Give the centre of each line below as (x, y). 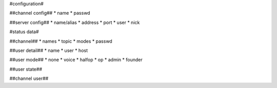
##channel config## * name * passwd (50, 13)
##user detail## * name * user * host (49, 50)
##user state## (26, 69)
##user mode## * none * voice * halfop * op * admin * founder (76, 60)
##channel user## (29, 78)
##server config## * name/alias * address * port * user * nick (75, 22)
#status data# (24, 32)
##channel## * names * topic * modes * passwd (61, 41)
